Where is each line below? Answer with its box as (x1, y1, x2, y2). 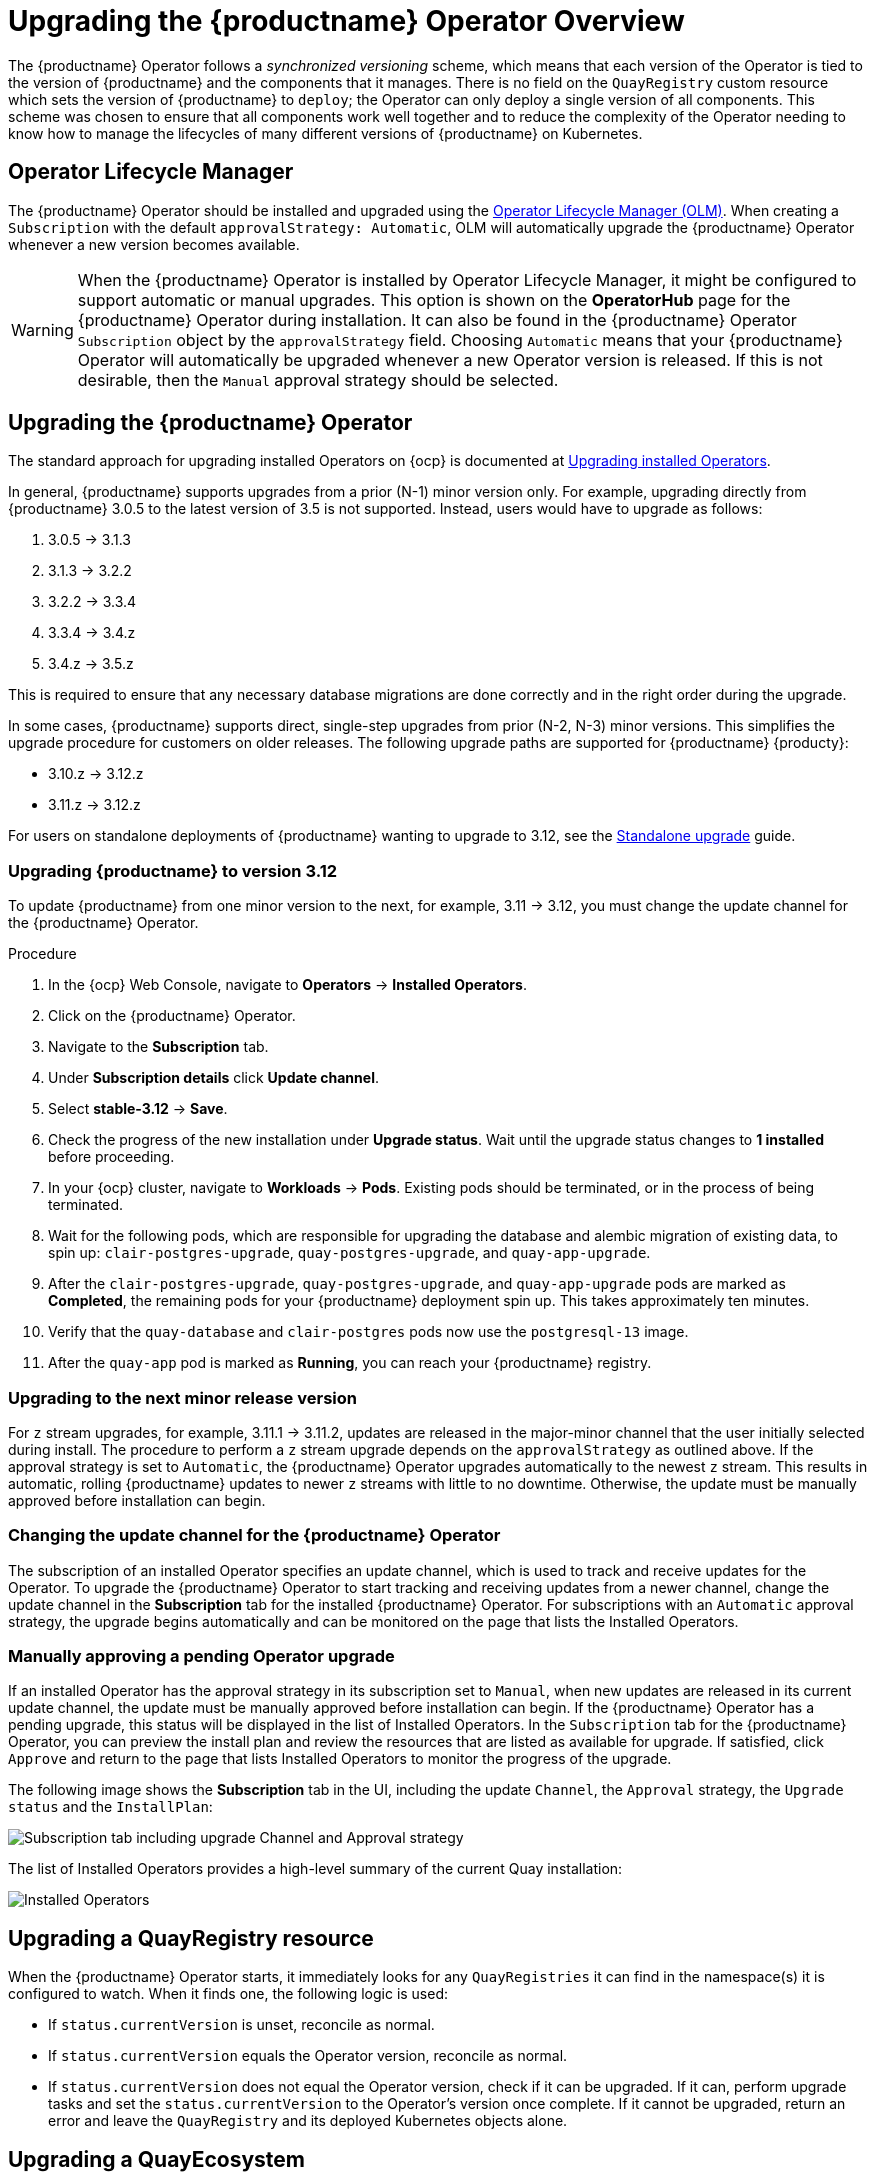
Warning (11, 319, 74, 340)
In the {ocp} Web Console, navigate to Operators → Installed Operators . (48, 976, 527, 994)
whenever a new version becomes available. (8, 235, 300, 253)
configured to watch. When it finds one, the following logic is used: (8, 1985, 449, 2003)
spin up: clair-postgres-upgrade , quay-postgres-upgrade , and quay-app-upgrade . (48, 1244, 651, 1262)
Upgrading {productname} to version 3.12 (8, 860, 337, 881)
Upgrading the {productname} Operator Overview (8, 4, 685, 38)
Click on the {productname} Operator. (48, 1007, 296, 1025)
